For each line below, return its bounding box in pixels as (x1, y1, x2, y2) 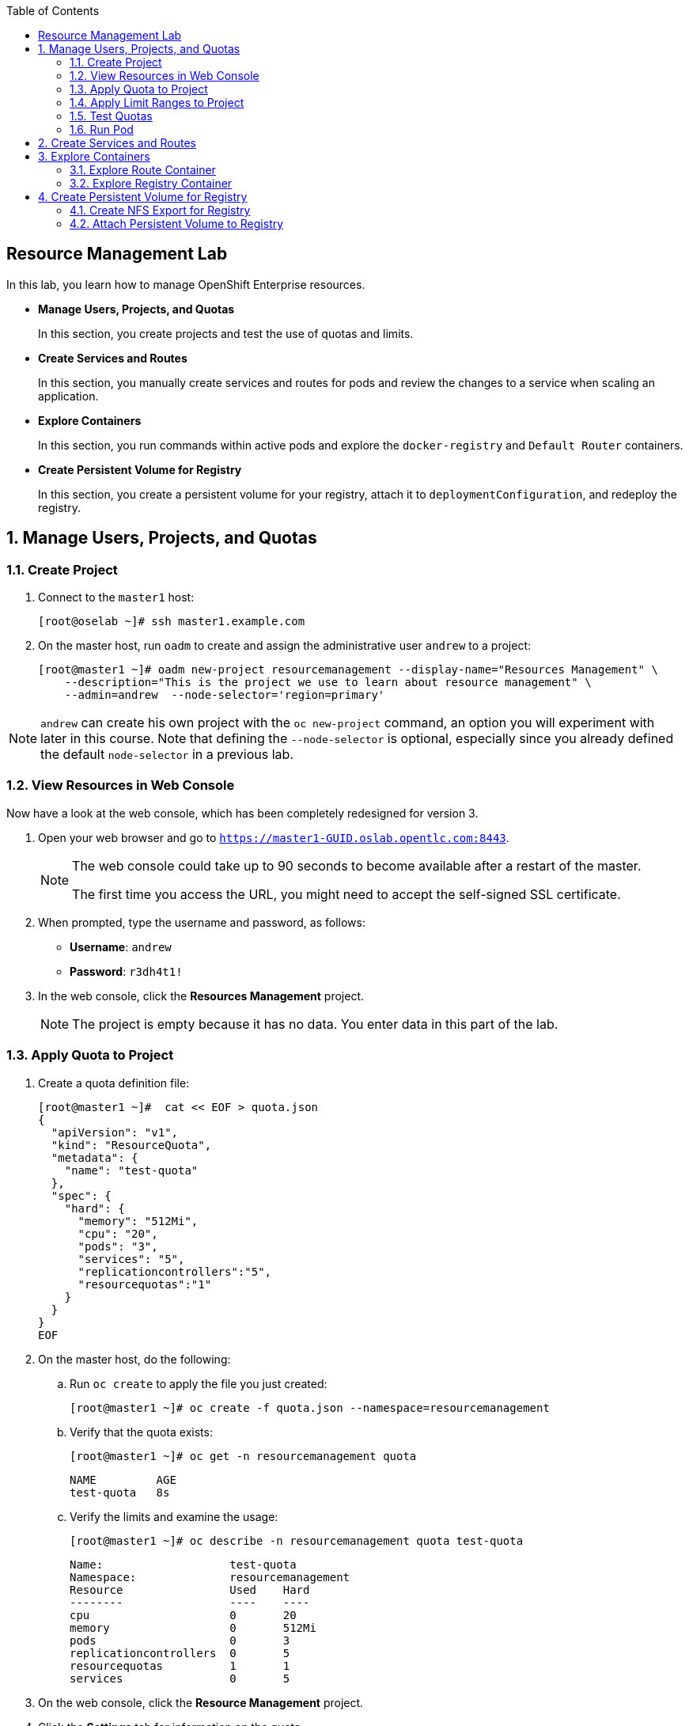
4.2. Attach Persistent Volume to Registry (70, 217, 284, 230)
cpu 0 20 (70, 1608, 297, 1622)
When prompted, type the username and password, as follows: (38, 915, 365, 929)
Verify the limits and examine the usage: (70, 1509, 278, 1523)
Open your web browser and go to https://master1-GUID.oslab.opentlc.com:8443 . (38, 830, 509, 844)
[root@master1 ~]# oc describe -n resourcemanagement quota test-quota (70, 1534, 524, 1547)
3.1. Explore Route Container (70, 163, 216, 176)
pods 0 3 (70, 1633, 290, 1647)
